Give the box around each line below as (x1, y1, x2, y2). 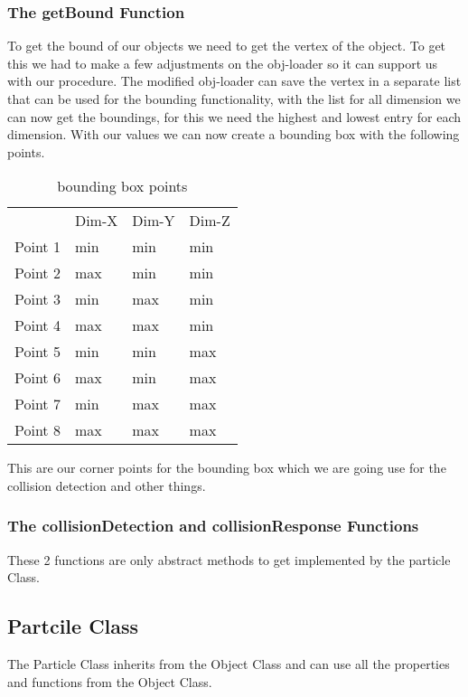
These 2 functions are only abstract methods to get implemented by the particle (7, 550, 451, 569)
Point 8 (14, 419, 61, 441)
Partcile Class (7, 612, 139, 640)
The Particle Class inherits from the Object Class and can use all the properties (7, 655, 450, 673)
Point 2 (14, 262, 61, 284)
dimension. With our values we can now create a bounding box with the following (7, 125, 460, 144)
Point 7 (14, 393, 61, 415)
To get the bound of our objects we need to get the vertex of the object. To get (7, 36, 446, 55)
